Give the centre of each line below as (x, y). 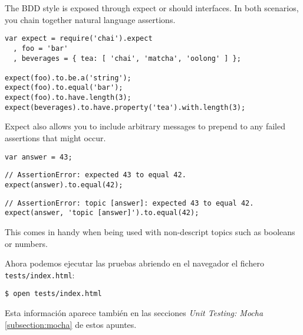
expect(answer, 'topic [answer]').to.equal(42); (102, 213)
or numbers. (26, 243)
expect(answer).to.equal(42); (64, 185)
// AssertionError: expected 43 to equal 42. (95, 175)
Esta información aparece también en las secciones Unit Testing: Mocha (134, 313)
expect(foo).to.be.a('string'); (68, 78)
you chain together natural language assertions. (90, 19)
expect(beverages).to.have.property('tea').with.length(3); (125, 107)
